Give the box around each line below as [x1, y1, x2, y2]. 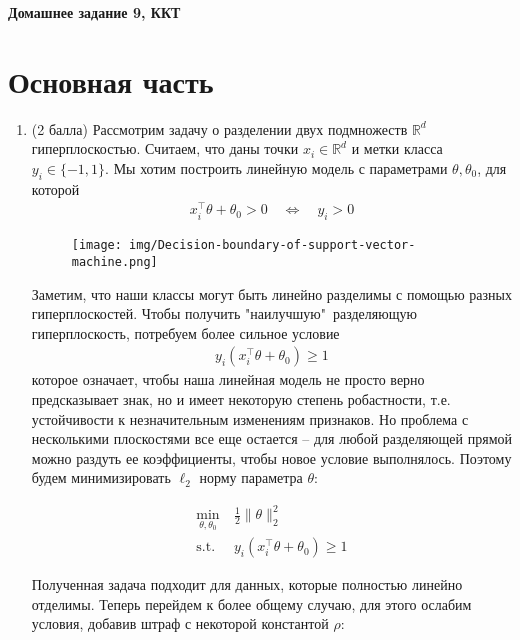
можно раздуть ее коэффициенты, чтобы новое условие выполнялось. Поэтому [31, 447, 512, 468]
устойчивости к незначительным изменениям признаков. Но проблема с [31, 408, 469, 429]
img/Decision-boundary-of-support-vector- [129, 238, 416, 253]
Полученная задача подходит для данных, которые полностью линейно [31, 574, 463, 595]
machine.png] [71, 254, 158, 269]
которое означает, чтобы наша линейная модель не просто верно [31, 369, 425, 390]
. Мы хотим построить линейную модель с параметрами [105, 157, 448, 178]
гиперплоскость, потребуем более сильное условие [31, 322, 340, 343]
